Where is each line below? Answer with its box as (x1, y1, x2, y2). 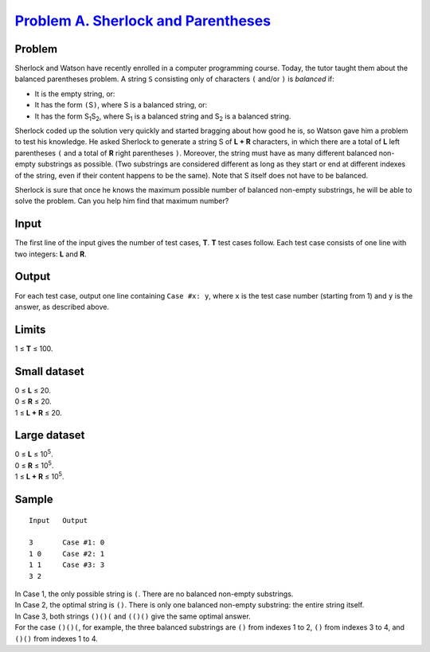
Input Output (29, 516, 88, 525)
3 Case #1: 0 (29, 538, 105, 547)
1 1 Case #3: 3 (29, 560, 105, 569)
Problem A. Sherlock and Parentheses (14, 12, 271, 29)
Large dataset (14, 428, 85, 442)
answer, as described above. (14, 302, 109, 311)
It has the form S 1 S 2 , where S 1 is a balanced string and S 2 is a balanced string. (34, 111, 291, 123)
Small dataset (14, 365, 84, 378)
